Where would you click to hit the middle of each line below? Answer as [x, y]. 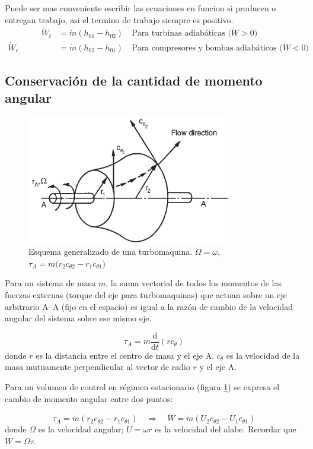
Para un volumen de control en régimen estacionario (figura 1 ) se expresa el [142, 386]
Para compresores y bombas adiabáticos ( [207, 48]
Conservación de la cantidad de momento [134, 80]
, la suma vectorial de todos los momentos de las [194, 283]
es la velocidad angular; [81, 429]
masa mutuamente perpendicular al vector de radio [98, 367]
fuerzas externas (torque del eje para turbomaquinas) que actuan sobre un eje [146, 294]
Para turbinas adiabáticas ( [181, 34]
